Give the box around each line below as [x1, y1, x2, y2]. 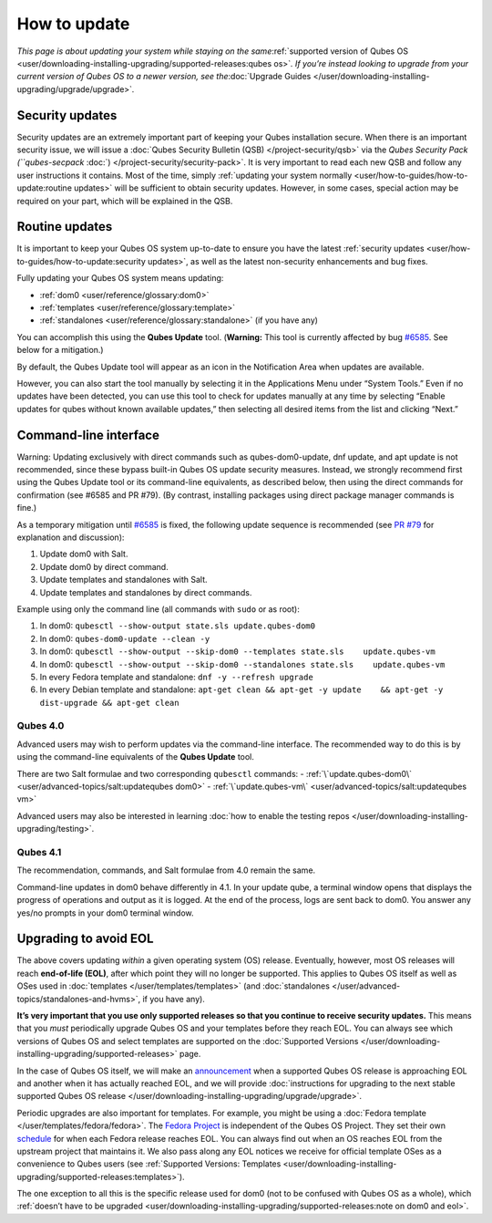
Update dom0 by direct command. [39, 561, 169, 572]
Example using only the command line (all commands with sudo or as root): [16, 603, 300, 615]
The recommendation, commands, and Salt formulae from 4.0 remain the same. [16, 865, 316, 876]
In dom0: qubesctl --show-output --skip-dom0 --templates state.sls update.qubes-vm [39, 646, 436, 657]
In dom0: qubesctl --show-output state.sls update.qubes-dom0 [39, 620, 316, 631]
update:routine [16, 182, 73, 193]
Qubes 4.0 [16, 720, 65, 732]
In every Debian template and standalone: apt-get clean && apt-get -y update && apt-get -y [39, 684, 444, 695]
